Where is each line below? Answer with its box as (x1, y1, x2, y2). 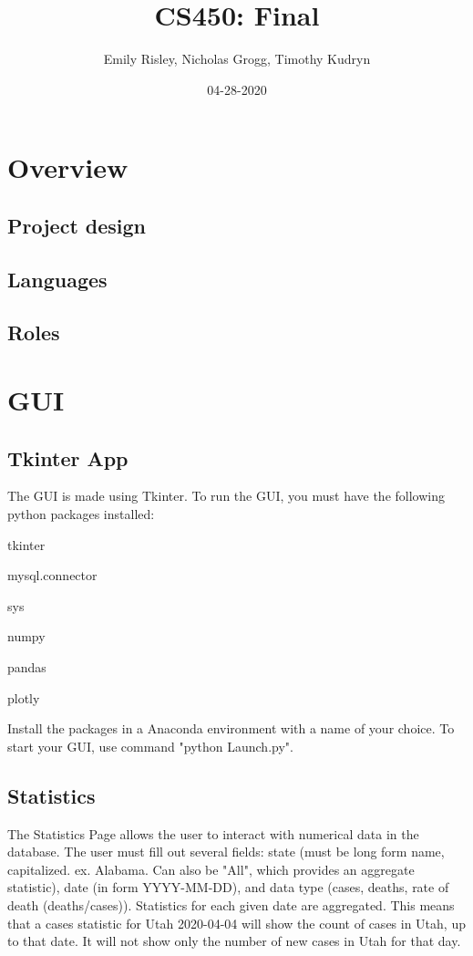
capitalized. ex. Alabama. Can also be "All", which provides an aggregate (7, 859, 415, 878)
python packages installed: (7, 504, 155, 524)
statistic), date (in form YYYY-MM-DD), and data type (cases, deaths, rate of (7, 878, 449, 897)
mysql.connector (7, 566, 98, 585)
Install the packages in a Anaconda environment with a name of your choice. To (7, 719, 455, 738)
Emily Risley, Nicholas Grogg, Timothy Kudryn (103, 49, 371, 68)
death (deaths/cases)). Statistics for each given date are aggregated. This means (7, 895, 455, 914)
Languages (7, 265, 108, 293)
